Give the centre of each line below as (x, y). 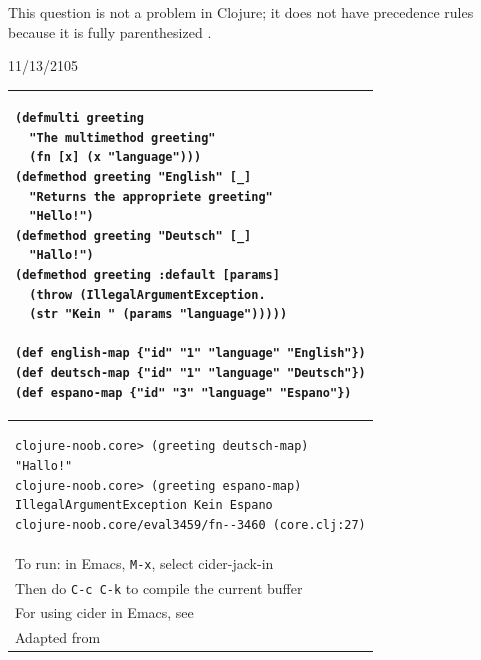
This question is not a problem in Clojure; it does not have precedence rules (241, 12)
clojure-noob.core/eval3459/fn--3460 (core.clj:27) (190, 524)
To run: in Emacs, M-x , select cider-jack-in (144, 562)
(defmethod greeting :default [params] (147, 275)
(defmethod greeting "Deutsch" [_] (133, 235)
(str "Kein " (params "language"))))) (158, 314)
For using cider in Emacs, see (104, 612)
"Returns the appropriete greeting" (151, 196)
